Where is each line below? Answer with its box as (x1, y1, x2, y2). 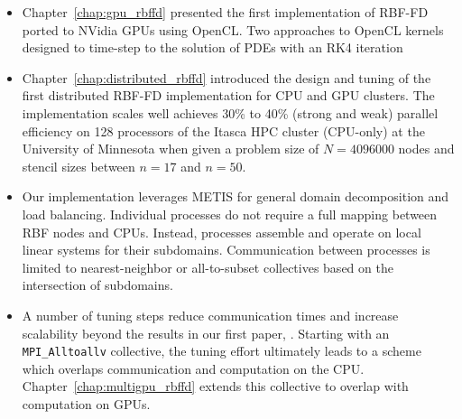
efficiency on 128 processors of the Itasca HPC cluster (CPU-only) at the (22, 121, 425, 140)
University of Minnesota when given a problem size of (22, 139, 319, 158)
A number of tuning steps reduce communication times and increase (22, 305, 399, 324)
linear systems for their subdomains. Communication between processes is (22, 240, 430, 259)
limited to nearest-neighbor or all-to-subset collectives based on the (22, 257, 393, 276)
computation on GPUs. (22, 394, 151, 413)
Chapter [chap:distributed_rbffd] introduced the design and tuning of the (22, 68, 431, 87)
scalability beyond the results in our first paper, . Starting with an (22, 323, 390, 342)
